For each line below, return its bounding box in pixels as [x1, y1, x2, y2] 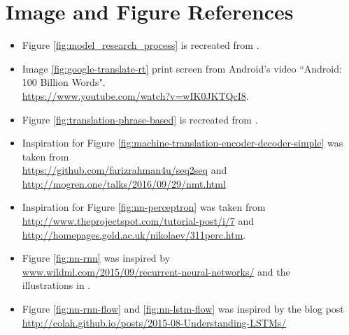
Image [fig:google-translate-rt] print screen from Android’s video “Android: [22, 61, 342, 75]
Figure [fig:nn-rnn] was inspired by [22, 251, 171, 265]
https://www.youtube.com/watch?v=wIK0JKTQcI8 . [22, 88, 249, 103]
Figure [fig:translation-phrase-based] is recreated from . [22, 112, 258, 126]
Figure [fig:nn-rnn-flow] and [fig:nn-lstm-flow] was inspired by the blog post [22, 301, 344, 316]
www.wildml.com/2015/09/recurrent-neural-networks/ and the [22, 264, 290, 278]
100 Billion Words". [22, 75, 106, 89]
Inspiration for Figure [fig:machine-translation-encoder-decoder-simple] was [22, 135, 343, 150]
